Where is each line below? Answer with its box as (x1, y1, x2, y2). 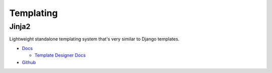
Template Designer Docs (34, 52, 86, 58)
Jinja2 (9, 22, 31, 31)
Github (22, 59, 36, 65)
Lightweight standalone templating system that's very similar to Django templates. (9, 36, 180, 42)
